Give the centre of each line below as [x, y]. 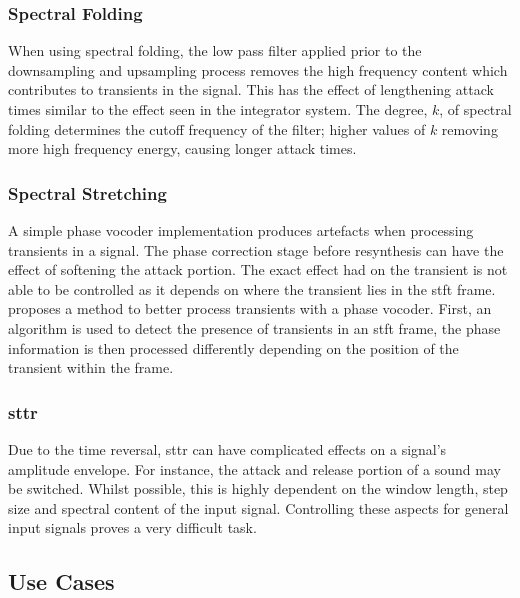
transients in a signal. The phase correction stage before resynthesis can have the [256, 249]
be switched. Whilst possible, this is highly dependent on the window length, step [258, 488]
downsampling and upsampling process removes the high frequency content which [258, 69]
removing [469, 128]
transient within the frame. [91, 367]
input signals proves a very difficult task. [132, 527]
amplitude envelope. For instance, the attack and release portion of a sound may [254, 468]
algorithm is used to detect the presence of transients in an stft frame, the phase [254, 327]
